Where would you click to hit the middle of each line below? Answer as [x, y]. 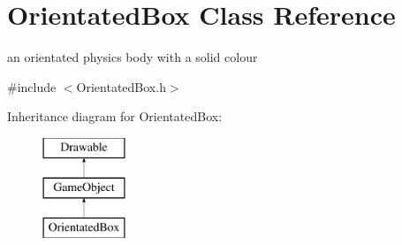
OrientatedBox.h [121, 86]
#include [32, 86]
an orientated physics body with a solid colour [133, 57]
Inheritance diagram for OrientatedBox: [115, 116]
